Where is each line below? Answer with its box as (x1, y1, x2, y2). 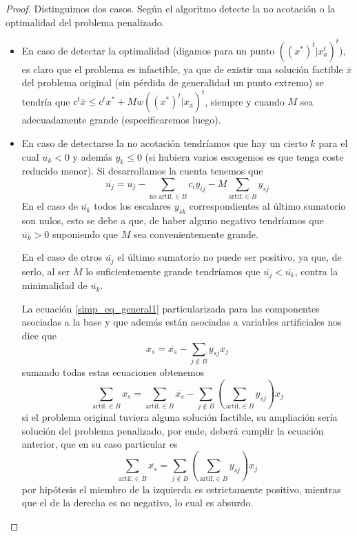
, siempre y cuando (205, 94, 285, 108)
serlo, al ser (21, 264, 70, 278)
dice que (21, 328, 57, 342)
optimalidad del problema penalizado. (6, 14, 165, 29)
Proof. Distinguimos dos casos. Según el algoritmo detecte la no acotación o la (6, 1, 336, 15)
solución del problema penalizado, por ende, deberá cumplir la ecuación (21, 423, 324, 437)
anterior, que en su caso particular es (21, 437, 178, 451)
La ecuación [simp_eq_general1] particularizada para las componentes (21, 301, 320, 315)
